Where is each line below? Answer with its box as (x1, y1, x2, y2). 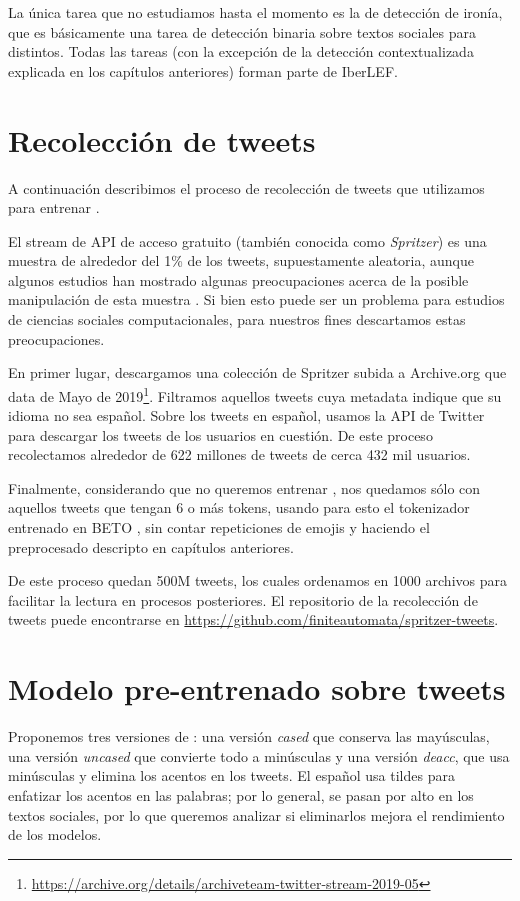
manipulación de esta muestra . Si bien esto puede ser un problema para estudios (8, 289, 505, 310)
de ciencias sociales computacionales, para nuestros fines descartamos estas (8, 309, 466, 330)
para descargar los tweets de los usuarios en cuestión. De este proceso (8, 424, 433, 445)
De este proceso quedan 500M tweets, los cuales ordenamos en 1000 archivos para (8, 570, 507, 591)
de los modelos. (8, 824, 102, 845)
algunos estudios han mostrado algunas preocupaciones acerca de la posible (8, 269, 469, 290)
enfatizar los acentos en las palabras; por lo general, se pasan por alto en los (8, 784, 474, 805)
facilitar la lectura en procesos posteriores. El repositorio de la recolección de (8, 589, 478, 610)
